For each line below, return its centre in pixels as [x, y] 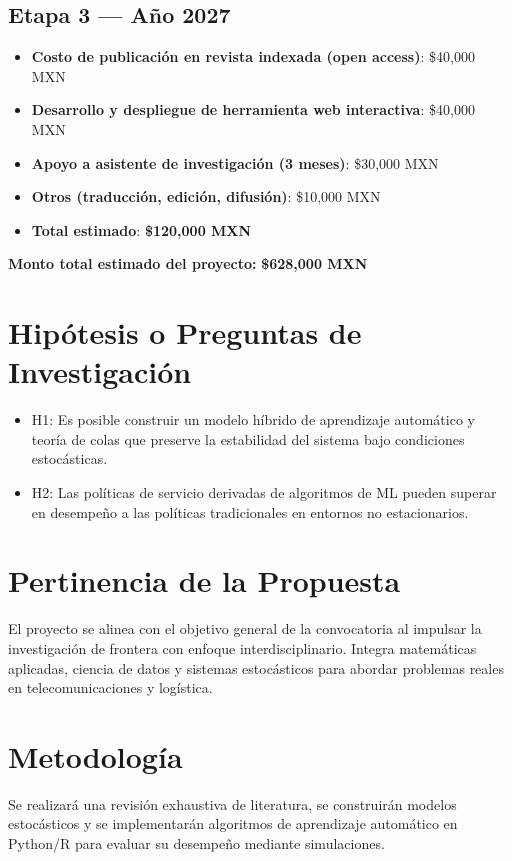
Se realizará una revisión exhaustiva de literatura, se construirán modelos [232, 803]
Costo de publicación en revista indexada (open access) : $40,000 [253, 56]
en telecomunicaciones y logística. [110, 687]
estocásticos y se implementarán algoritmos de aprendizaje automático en [233, 823]
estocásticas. [69, 458]
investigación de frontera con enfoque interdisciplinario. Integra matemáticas [242, 647]
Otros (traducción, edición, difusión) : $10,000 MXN [206, 196]
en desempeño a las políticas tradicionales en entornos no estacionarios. [250, 511]
